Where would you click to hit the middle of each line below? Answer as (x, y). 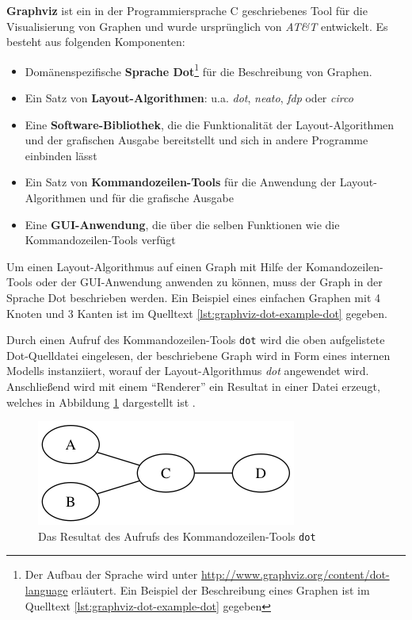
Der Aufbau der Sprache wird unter (111, 574)
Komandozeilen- (345, 266)
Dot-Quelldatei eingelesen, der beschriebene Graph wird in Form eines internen (198, 355)
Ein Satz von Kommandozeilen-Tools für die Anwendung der (180, 182)
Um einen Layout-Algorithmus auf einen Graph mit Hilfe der (154, 266)
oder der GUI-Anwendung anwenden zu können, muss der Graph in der (209, 282)
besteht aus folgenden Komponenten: (96, 42)
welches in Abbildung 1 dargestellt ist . (101, 402)
